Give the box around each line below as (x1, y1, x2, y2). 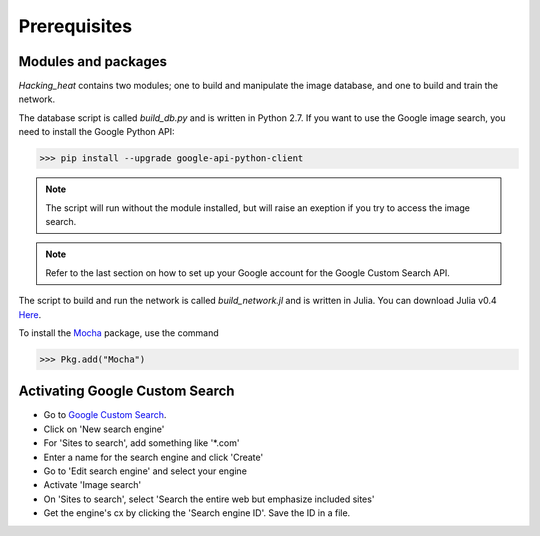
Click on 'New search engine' (43, 423, 165, 435)
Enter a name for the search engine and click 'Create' (43, 451, 264, 463)
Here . (18, 308, 42, 320)
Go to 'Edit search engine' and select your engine (43, 465, 247, 477)
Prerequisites (18, 15, 133, 37)
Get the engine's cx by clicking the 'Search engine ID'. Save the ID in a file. (43, 507, 351, 519)
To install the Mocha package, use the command (18, 326, 219, 339)
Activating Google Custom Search (18, 383, 235, 400)
